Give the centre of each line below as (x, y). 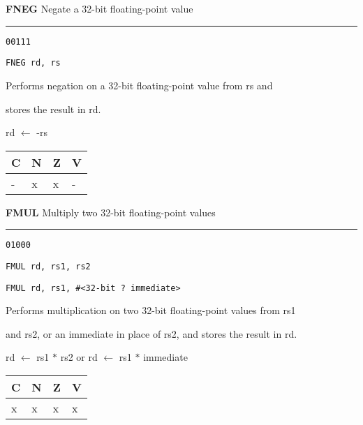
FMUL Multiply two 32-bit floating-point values (111, 212)
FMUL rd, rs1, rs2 (48, 266)
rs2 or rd (79, 357)
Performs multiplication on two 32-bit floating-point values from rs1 (151, 310)
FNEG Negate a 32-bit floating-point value (99, 8)
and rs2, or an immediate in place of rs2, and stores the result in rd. (151, 333)
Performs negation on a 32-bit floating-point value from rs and (139, 85)
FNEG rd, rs (33, 63)
